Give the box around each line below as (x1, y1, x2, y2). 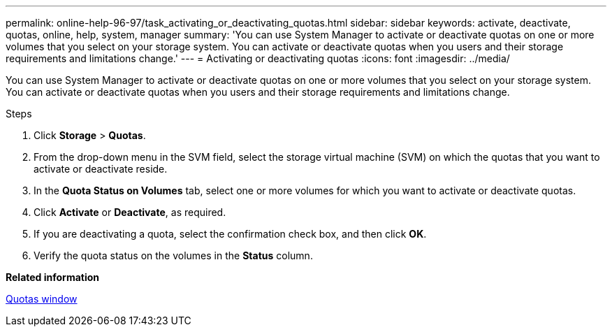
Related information (6, 271, 100, 283)
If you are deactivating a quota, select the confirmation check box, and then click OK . (34, 228, 427, 240)
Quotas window (6, 293, 78, 305)
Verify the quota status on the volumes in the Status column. (34, 250, 313, 261)
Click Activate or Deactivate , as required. (34, 206, 226, 218)
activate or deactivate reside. (34, 163, 168, 175)
